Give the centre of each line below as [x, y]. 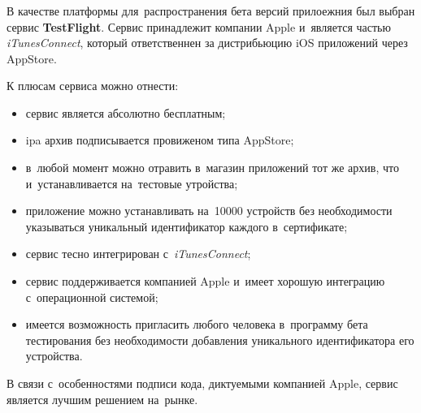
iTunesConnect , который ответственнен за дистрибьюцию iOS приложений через [207, 43]
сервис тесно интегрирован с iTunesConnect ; [138, 254]
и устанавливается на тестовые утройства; [132, 183]
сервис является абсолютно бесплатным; [126, 112]
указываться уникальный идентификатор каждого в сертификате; [187, 226]
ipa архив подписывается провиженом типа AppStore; [160, 140]
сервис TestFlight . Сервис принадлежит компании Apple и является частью [199, 26]
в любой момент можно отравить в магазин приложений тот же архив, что [212, 168]
